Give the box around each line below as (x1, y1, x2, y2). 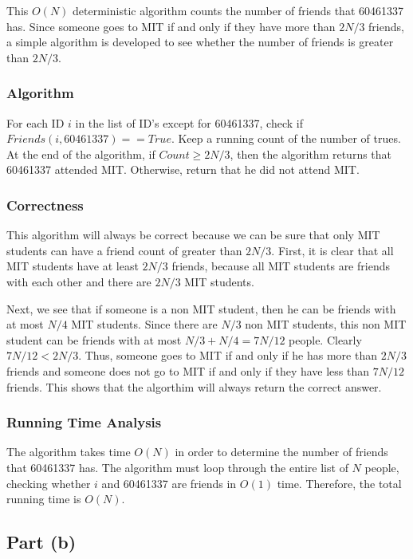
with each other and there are (6, 273, 151, 289)
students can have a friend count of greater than (6, 242, 242, 258)
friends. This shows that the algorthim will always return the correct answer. (6, 378, 382, 395)
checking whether (6, 474, 91, 491)
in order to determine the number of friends (175, 443, 388, 460)
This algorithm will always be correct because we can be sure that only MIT (6, 226, 380, 243)
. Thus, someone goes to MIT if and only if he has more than (78, 347, 377, 364)
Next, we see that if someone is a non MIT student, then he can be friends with (6, 300, 396, 317)
